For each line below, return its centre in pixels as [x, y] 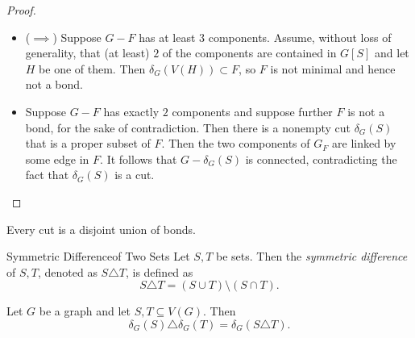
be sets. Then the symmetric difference [311, 256]
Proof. [21, 10]
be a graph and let [85, 311]
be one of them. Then [92, 68]
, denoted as [67, 271]
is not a [366, 111]
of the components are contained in [249, 53]
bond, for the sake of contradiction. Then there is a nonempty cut [188, 127]
